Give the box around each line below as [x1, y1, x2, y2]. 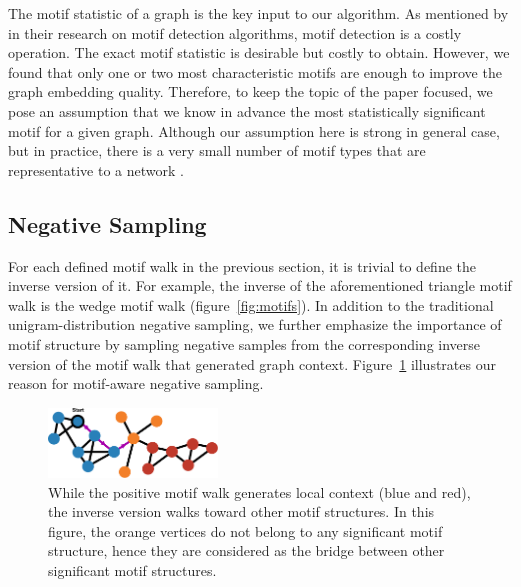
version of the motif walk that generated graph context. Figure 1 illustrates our [8, 353, 496, 374]
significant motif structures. [48, 559, 217, 580]
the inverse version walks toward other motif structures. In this [48, 501, 435, 522]
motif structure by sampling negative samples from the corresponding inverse [8, 333, 481, 354]
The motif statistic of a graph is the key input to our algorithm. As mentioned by [8, 3, 509, 23]
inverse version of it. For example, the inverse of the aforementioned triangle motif [8, 275, 512, 296]
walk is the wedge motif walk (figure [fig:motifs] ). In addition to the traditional [8, 294, 494, 315]
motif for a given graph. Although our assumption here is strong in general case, [8, 120, 500, 141]
